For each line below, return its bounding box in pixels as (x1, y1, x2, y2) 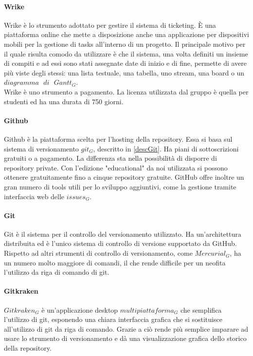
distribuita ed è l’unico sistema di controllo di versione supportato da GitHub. (4, 238, 237, 248)
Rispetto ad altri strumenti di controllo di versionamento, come (4, 248, 193, 258)
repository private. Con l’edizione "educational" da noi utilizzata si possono (4, 162, 228, 172)
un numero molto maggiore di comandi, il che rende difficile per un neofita (4, 257, 226, 267)
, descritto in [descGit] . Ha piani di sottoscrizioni (93, 143, 239, 153)
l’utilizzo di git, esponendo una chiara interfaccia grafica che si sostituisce (4, 314, 222, 324)
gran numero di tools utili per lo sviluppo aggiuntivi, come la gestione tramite (4, 181, 236, 191)
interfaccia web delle (4, 191, 65, 201)
